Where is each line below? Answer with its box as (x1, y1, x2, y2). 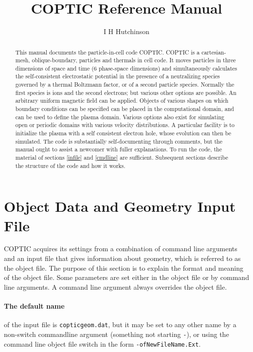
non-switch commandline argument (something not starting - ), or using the (4, 329, 229, 339)
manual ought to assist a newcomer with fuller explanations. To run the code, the (15, 145, 222, 153)
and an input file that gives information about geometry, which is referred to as (4, 253, 241, 263)
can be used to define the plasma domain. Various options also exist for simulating (15, 112, 225, 121)
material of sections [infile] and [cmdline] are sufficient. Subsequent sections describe (15, 153, 228, 162)
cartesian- (201, 48, 226, 56)
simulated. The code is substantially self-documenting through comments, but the (15, 137, 222, 145)
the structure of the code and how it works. (15, 161, 126, 169)
